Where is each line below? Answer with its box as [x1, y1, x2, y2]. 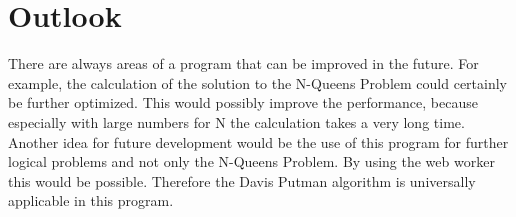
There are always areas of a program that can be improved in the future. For [8, 53, 479, 74]
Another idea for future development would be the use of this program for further [8, 131, 509, 152]
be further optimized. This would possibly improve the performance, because [8, 92, 478, 113]
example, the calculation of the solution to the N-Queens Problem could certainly [8, 72, 507, 93]
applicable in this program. [8, 190, 174, 211]
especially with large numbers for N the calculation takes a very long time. [8, 111, 465, 132]
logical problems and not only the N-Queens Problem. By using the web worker [8, 151, 495, 172]
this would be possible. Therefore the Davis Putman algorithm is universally [8, 170, 476, 191]
